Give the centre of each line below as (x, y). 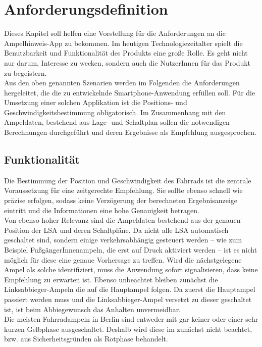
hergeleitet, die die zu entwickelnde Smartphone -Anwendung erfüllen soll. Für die (130, 92)
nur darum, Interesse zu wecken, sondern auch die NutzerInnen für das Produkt (127, 62)
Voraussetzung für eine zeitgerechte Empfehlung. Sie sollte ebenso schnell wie (123, 190)
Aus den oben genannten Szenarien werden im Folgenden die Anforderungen (122, 83)
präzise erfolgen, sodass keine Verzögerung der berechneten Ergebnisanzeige (121, 200)
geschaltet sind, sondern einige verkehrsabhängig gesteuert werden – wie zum (123, 240)
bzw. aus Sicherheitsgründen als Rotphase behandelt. (86, 339)
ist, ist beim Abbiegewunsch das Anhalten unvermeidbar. (93, 309)
